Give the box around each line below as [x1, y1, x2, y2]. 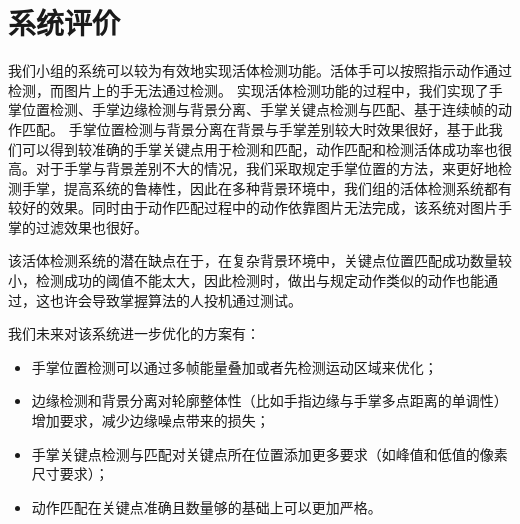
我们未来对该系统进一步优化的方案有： [8, 323, 260, 344]
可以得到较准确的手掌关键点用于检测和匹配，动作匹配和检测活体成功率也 [21, 138, 498, 159]
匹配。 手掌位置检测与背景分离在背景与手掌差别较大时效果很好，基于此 [21, 118, 489, 139]
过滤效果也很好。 [35, 216, 148, 237]
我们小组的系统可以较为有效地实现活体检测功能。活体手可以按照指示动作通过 [8, 60, 512, 81]
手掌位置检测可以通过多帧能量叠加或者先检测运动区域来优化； [31, 356, 438, 377]
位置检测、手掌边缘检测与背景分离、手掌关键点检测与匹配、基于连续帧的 [21, 99, 498, 120]
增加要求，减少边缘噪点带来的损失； [31, 410, 270, 431]
